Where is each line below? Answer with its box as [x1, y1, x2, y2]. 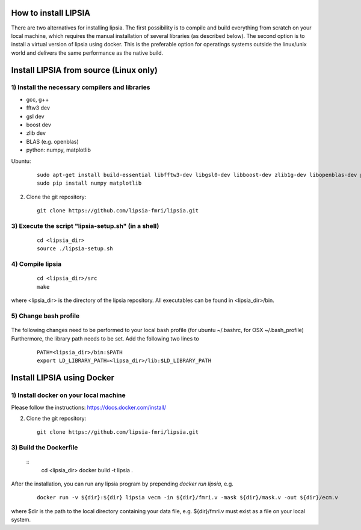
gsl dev [26, 112, 45, 120]
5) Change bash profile [11, 312, 80, 320]
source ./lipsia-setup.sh [37, 245, 114, 252]
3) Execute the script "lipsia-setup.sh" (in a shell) [11, 221, 159, 230]
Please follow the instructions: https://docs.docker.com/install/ [11, 404, 167, 411]
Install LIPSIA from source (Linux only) [11, 65, 158, 75]
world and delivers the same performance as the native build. [11, 49, 164, 57]
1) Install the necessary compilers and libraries [11, 83, 150, 91]
